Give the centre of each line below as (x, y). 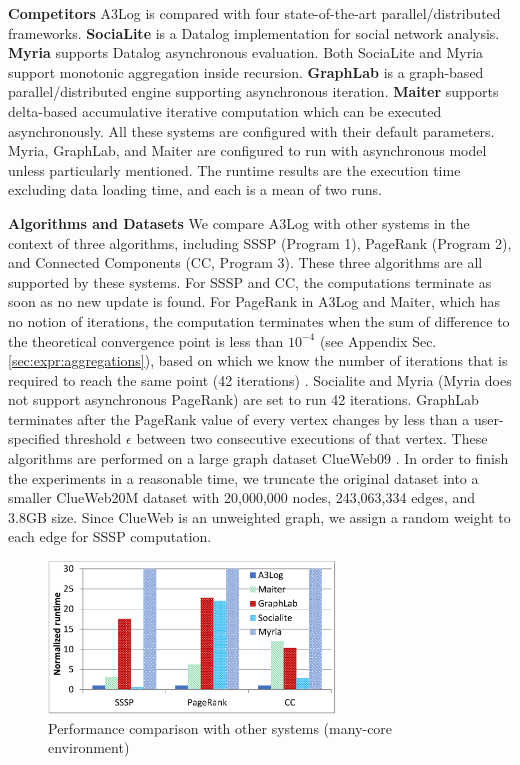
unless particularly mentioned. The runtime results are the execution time (234, 169)
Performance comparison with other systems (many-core (220, 727)
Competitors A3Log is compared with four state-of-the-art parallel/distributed (254, 13)
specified (34, 438)
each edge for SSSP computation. (110, 536)
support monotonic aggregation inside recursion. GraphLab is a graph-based (246, 71)
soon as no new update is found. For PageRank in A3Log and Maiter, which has (254, 301)
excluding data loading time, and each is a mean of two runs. (195, 189)
